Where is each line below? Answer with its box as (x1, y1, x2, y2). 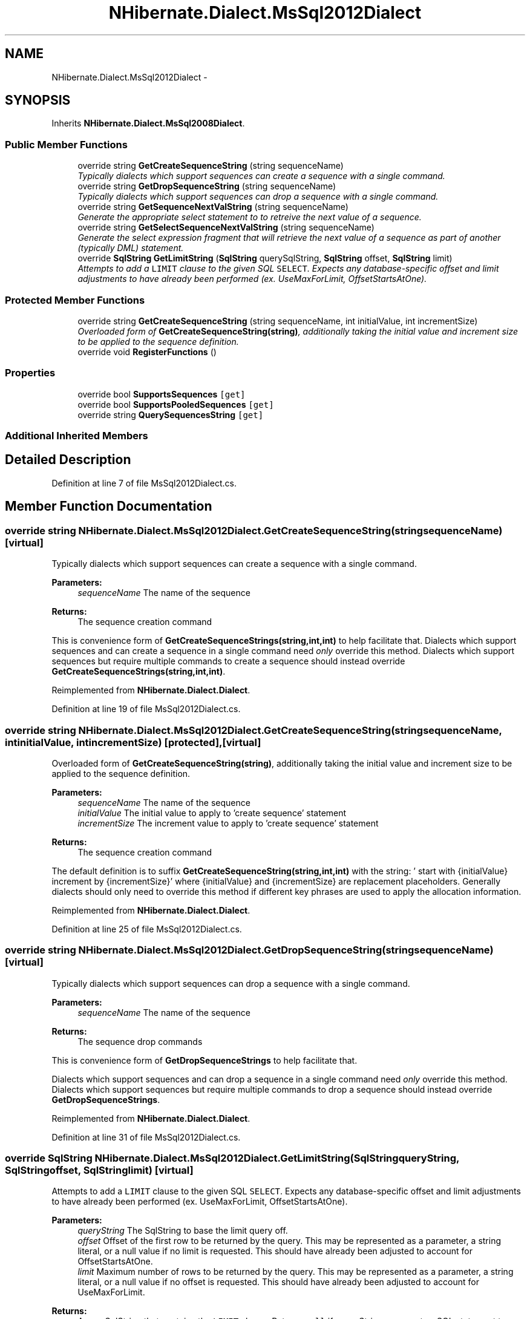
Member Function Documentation (5, 499, 212, 514)
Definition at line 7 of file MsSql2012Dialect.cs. (51, 477, 237, 488)
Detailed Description (5, 452, 131, 468)
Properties (5, 367, 56, 379)
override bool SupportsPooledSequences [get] (77, 399, 274, 410)
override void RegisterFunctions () (77, 346, 217, 357)
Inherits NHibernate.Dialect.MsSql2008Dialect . (51, 118, 245, 129)
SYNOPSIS (5, 93, 71, 108)
